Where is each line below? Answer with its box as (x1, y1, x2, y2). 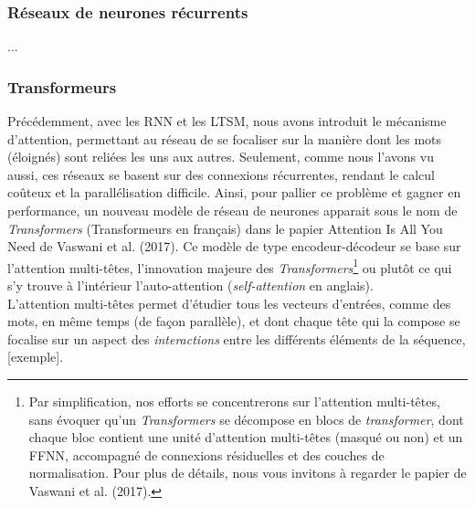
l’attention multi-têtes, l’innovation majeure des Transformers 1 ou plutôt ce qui (7, 255, 452, 277)
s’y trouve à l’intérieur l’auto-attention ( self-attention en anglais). (7, 276, 374, 295)
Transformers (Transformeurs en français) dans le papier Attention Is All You (7, 218, 443, 238)
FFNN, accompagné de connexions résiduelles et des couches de (28, 445, 385, 464)
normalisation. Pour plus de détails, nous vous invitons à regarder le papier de (28, 463, 467, 482)
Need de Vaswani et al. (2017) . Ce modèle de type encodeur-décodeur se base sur (7, 237, 461, 256)
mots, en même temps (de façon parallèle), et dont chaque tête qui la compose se (7, 312, 460, 331)
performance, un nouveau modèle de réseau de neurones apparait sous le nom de (7, 201, 458, 219)
